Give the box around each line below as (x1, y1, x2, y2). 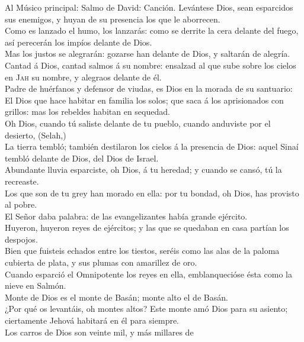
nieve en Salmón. (5, 279, 66, 292)
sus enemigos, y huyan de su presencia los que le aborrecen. (5, 12, 220, 25)
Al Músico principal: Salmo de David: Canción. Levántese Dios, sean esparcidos (5, 1, 293, 13)
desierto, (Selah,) (5, 128, 66, 141)
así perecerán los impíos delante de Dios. (5, 36, 152, 48)
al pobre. (5, 198, 37, 211)
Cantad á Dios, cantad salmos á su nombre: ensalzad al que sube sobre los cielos (5, 59, 296, 71)
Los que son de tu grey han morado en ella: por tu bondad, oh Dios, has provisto (5, 186, 299, 199)
